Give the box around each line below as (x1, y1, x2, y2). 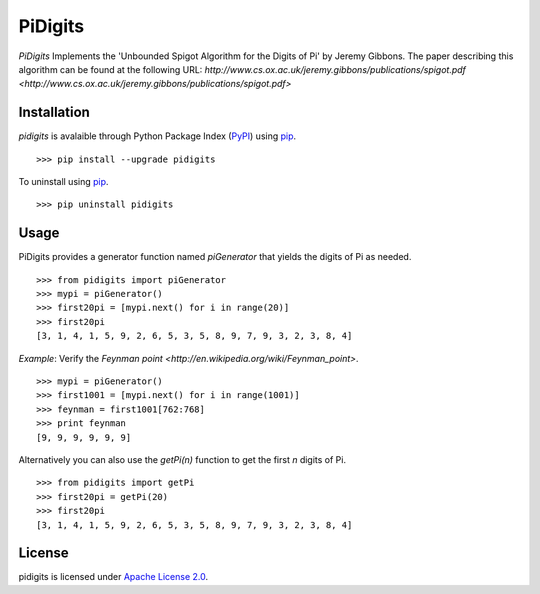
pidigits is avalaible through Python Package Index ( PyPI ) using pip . (18, 130, 297, 142)
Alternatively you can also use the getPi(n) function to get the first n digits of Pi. (18, 454, 347, 465)
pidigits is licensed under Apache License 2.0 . (18, 571, 209, 583)
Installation (18, 104, 90, 121)
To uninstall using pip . (18, 176, 109, 188)
